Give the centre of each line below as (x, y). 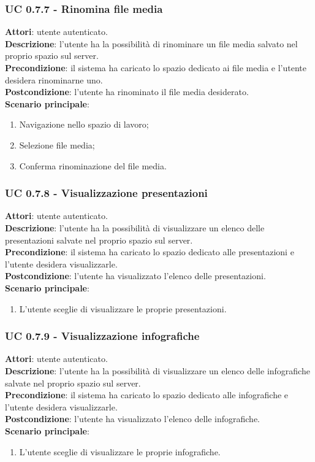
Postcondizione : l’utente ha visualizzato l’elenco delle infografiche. (133, 419)
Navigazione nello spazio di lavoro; (84, 124)
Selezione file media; (57, 144)
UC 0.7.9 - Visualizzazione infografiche (102, 336)
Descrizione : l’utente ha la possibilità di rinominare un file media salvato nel (151, 43)
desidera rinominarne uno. (54, 79)
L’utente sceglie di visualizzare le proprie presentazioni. (123, 308)
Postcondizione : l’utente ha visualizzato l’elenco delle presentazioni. (135, 276)
